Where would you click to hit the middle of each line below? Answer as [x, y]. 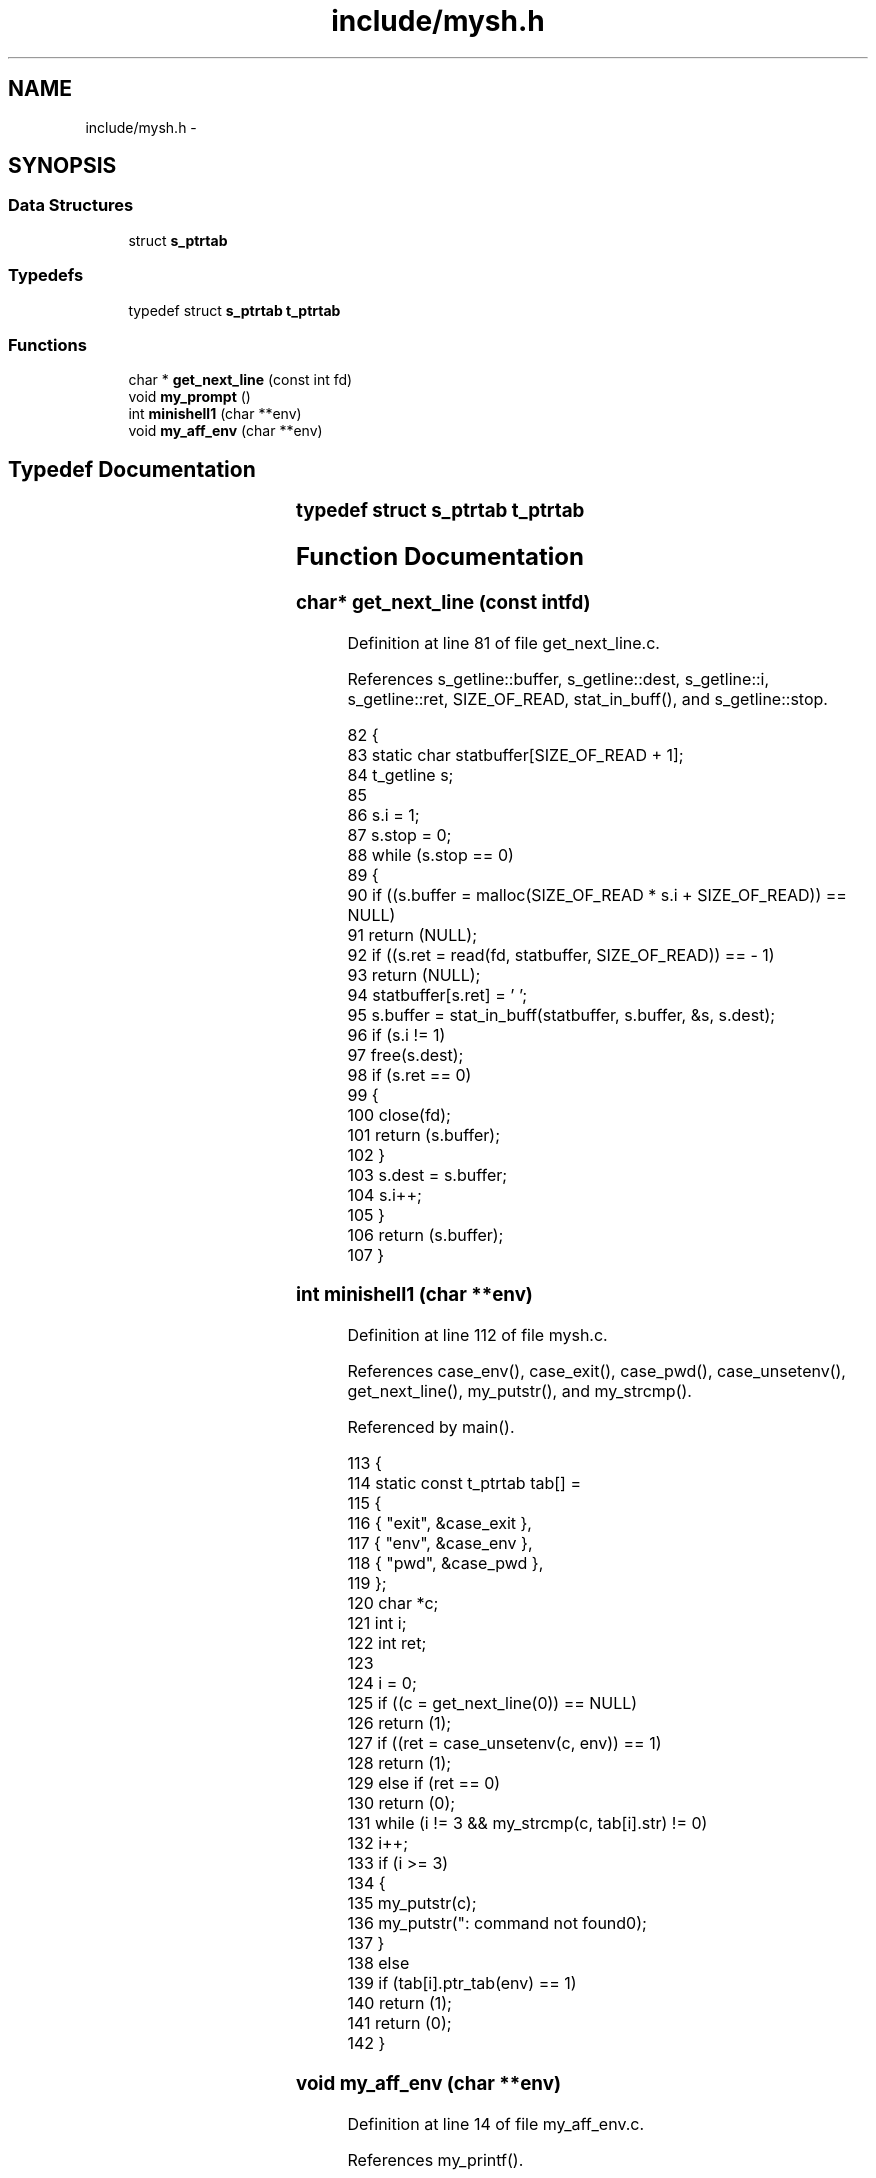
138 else [378, 1963]
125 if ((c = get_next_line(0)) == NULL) [492, 1703]
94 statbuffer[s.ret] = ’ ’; [437, 994]
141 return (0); [399, 2023]
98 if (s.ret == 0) [409, 1074]
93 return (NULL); [414, 974]
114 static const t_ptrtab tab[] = [464, 1483]
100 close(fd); [399, 1114]
